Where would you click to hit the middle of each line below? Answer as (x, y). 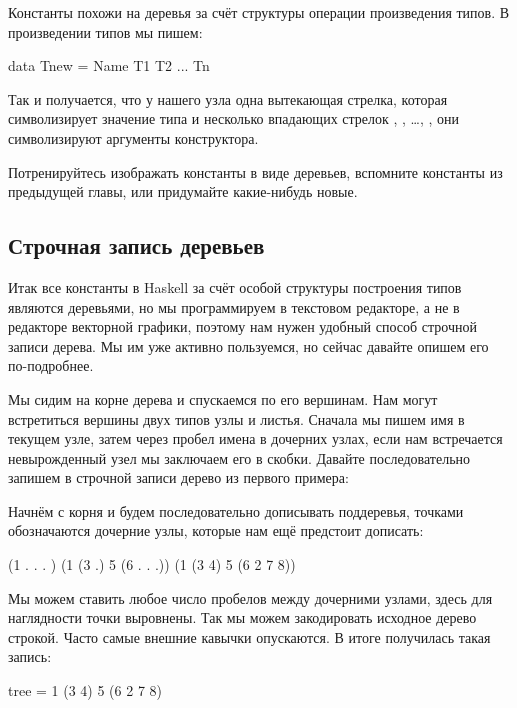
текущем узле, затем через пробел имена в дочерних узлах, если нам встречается (255, 438)
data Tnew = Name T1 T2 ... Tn (109, 65)
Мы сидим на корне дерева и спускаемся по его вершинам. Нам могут (223, 398)
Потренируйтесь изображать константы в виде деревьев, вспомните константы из (255, 171)
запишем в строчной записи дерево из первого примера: (178, 477)
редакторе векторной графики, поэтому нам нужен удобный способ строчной (242, 326)
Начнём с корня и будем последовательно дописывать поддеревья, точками (236, 510)
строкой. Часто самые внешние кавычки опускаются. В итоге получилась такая (249, 636)
